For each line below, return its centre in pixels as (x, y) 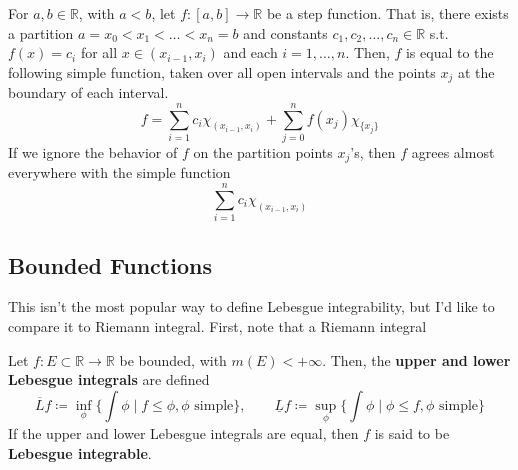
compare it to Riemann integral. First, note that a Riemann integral (217, 325)
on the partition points (263, 151)
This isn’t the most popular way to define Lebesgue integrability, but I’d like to (251, 306)
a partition (41, 32)
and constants (285, 32)
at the (476, 71)
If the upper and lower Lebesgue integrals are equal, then (183, 432)
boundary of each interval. (88, 92)
